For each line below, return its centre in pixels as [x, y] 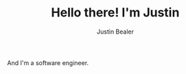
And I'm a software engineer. [48, 62]
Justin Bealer [115, 32]
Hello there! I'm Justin [115, 13]
